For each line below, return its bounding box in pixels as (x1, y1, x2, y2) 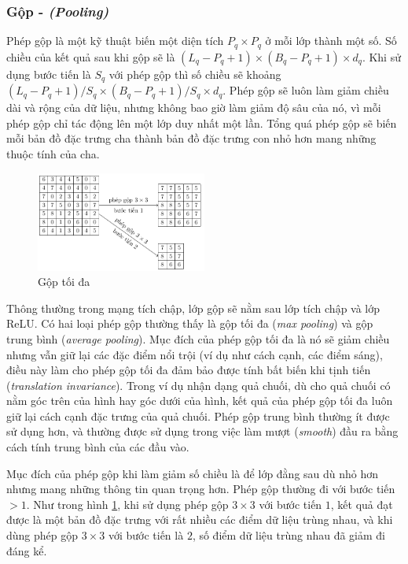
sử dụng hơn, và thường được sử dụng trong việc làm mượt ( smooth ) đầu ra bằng (6, 423, 399, 440)
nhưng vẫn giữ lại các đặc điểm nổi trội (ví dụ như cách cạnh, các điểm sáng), (6, 346, 383, 362)
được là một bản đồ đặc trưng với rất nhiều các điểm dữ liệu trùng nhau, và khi (6, 511, 393, 528)
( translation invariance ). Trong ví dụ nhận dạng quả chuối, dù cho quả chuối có (6, 377, 391, 393)
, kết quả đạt (330, 495, 393, 512)
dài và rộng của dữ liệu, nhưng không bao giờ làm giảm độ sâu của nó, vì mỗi (6, 99, 381, 116)
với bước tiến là (108, 527, 184, 544)
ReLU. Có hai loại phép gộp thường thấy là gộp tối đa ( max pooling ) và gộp (6, 315, 373, 332)
